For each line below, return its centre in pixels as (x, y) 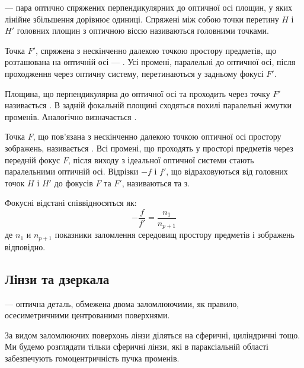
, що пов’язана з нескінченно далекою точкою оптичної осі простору (157, 136)
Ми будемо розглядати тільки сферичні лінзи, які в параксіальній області (137, 346)
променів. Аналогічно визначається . (71, 116)
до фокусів (73, 183)
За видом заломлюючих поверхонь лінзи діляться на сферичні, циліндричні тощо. (153, 335)
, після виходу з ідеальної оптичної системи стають (161, 159)
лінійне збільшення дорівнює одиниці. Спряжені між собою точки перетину (142, 19)
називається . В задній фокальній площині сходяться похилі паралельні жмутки (148, 105)
